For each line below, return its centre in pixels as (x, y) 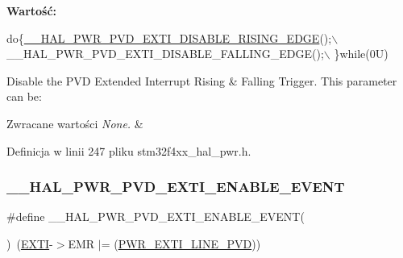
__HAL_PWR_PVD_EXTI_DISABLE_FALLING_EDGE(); (165, 54)
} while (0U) (361, 54)
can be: (24, 96)
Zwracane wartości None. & (75, 123)
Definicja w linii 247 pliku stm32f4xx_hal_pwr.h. (129, 150)
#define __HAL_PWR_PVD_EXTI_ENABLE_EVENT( (156, 216)
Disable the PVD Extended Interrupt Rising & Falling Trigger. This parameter (202, 80)
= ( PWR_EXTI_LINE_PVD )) (181, 243)
